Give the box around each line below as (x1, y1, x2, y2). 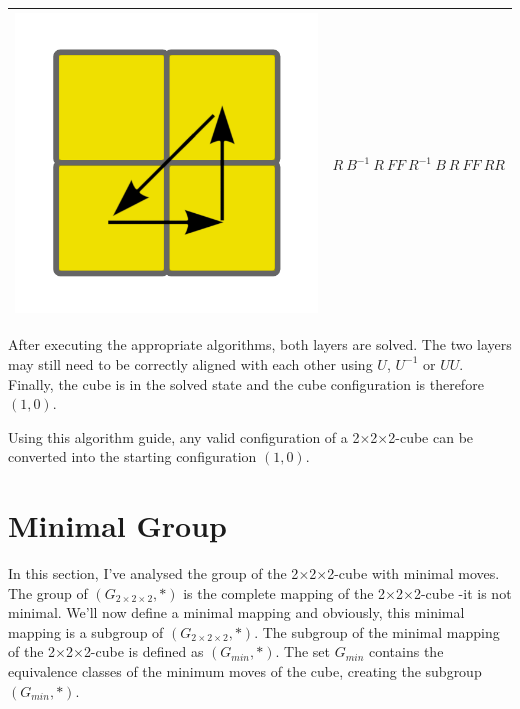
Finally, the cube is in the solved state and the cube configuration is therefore (8, 373, 484, 394)
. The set (275, 641, 330, 662)
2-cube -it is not (413, 582, 512, 603)
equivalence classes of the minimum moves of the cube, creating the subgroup (8, 661, 482, 682)
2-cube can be (388, 426, 474, 447)
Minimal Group (8, 505, 227, 546)
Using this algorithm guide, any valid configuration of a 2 (8, 426, 360, 447)
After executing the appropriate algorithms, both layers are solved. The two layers (8, 334, 512, 355)
